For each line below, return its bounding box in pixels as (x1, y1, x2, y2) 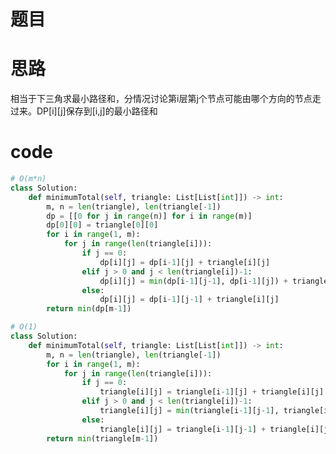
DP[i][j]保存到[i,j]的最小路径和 (36, 105, 158, 117)
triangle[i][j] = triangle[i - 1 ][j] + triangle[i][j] (99, 387, 325, 397)
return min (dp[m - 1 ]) (46, 304, 132, 314)
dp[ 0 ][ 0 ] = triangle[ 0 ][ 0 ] (46, 220, 159, 230)
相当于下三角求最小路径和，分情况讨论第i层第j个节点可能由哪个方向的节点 (10, 93, 313, 105)
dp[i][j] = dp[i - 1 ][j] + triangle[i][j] (99, 257, 271, 267)
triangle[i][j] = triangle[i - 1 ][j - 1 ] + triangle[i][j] (99, 424, 333, 434)
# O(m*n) (10, 174, 47, 184)
